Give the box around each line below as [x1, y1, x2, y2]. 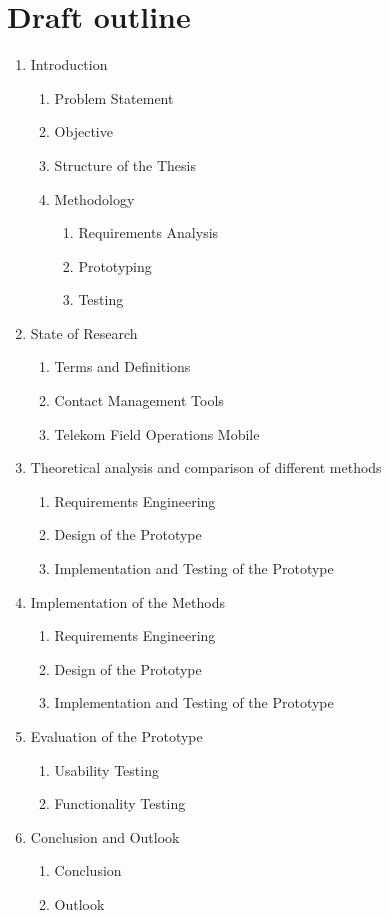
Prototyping [78, 255, 152, 276]
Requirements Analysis [78, 222, 219, 243]
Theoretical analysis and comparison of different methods [30, 457, 382, 478]
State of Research [30, 322, 138, 343]
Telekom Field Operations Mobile [54, 423, 260, 444]
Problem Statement [54, 87, 174, 108]
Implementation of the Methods [30, 591, 225, 612]
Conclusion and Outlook [30, 826, 180, 847]
